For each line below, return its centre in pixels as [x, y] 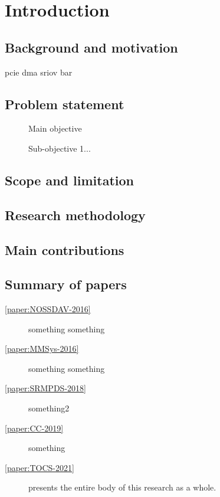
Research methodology [75, 215]
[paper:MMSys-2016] [42, 349]
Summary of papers [66, 284]
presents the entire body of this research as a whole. [122, 487]
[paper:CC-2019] [34, 428]
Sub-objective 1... [60, 148]
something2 [49, 408]
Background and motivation [91, 47]
